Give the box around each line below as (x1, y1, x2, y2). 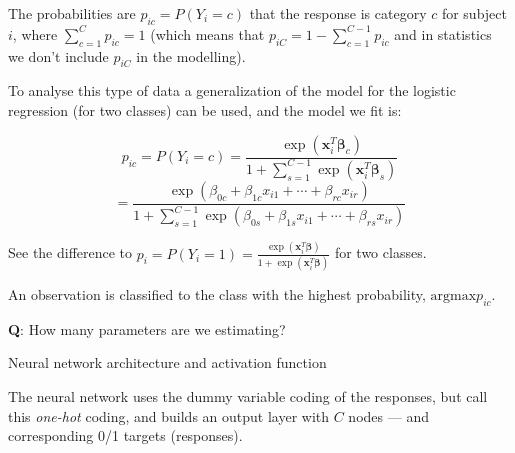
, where (12, 23, 58, 44)
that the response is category (249, 3, 427, 23)
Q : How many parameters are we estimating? (8, 318, 286, 339)
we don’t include (8, 45, 109, 66)
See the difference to (8, 242, 133, 263)
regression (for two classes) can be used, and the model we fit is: (8, 99, 402, 120)
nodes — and (348, 405, 429, 426)
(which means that (150, 23, 265, 44)
